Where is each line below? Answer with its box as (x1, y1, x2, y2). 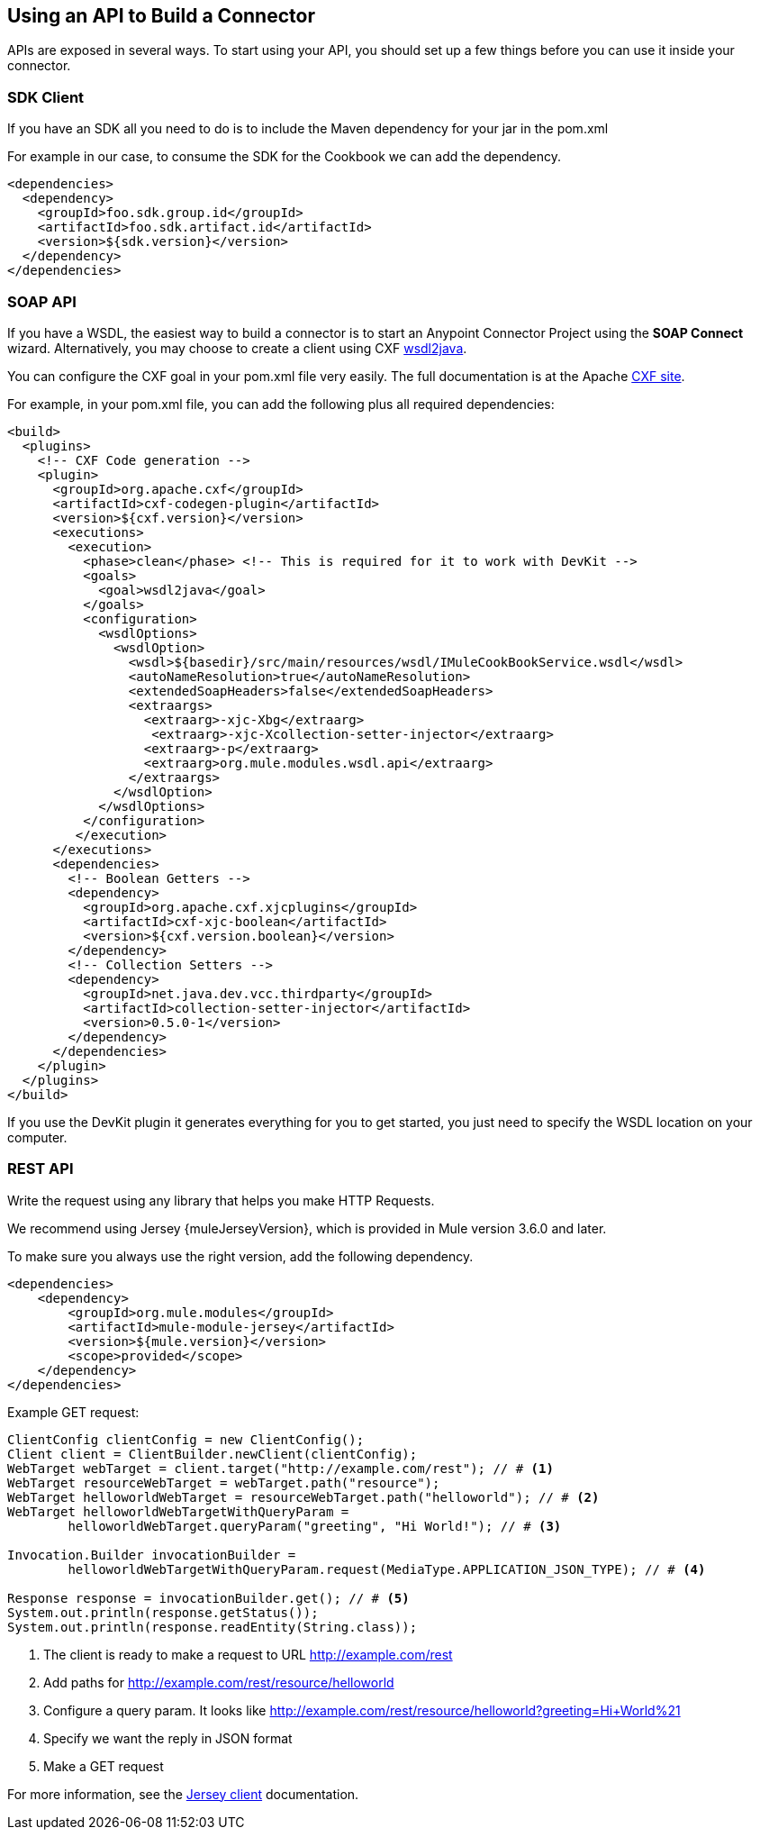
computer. (7, 1129, 68, 1145)
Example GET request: (7, 1404, 140, 1420)
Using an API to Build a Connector (7, 5, 315, 27)
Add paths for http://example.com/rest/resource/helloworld (43, 1674, 394, 1690)
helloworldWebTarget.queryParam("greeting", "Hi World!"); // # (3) (68, 1518, 562, 1533)
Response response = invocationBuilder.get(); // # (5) (7, 1590, 410, 1605)
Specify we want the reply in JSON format (43, 1730, 293, 1746)
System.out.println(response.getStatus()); (7, 1605, 319, 1620)
